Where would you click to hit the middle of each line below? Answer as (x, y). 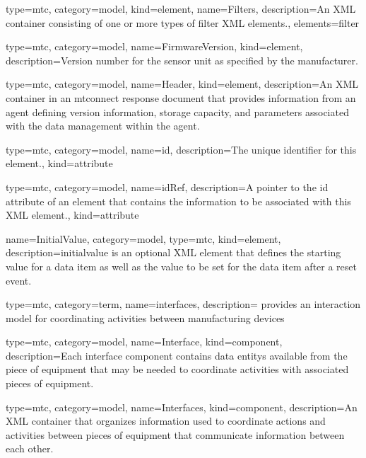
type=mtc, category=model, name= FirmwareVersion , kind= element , (154, 46)
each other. (30, 448)
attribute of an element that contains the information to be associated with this (178, 201)
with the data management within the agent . (103, 126)
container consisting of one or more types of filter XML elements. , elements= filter (183, 22)
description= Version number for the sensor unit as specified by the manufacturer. (182, 60)
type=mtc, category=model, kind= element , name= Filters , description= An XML (181, 8)
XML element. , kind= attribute (72, 215)
